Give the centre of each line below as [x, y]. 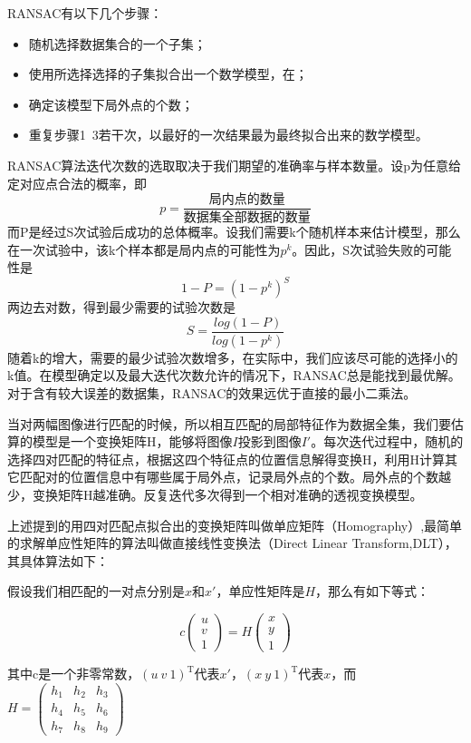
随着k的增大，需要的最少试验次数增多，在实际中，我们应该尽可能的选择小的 [233, 357]
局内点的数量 [247, 200]
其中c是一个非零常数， [74, 674]
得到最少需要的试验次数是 [159, 307]
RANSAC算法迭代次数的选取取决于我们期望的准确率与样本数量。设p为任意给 [235, 165]
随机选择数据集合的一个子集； [117, 43]
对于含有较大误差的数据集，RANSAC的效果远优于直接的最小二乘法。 [212, 393]
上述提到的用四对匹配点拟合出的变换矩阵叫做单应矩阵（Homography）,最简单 [235, 525]
